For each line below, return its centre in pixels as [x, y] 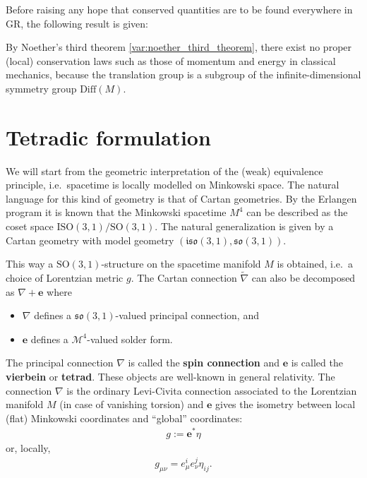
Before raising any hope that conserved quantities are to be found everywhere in [179, 9]
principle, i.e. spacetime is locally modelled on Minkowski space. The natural [173, 185]
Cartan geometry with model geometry [90, 240]
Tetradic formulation [108, 137]
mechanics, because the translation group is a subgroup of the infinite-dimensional [183, 74]
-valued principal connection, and [187, 315]
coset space [30, 226]
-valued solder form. [130, 339]
